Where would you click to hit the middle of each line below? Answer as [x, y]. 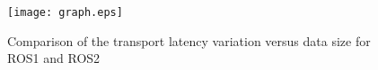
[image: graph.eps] [65, 12]
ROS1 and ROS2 [54, 58]
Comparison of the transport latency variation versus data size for [189, 40]
